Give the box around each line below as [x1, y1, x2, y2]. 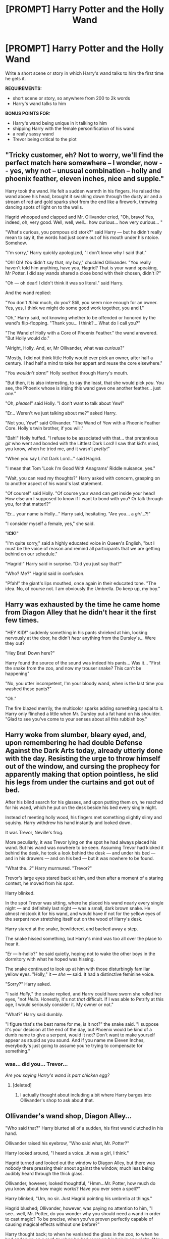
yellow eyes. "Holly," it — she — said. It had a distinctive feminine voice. [5, 971, 155, 977]
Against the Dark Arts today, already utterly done [5, 746, 163, 755]
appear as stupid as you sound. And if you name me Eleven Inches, [5, 1037, 145, 1043]
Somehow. [5, 240, 27, 246]
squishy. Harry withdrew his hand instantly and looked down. [5, 820, 132, 826]
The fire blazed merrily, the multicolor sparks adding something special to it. [5, 705, 164, 711]
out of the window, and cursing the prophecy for [5, 762, 160, 771]
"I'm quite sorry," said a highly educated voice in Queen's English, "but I [5, 540, 155, 546]
